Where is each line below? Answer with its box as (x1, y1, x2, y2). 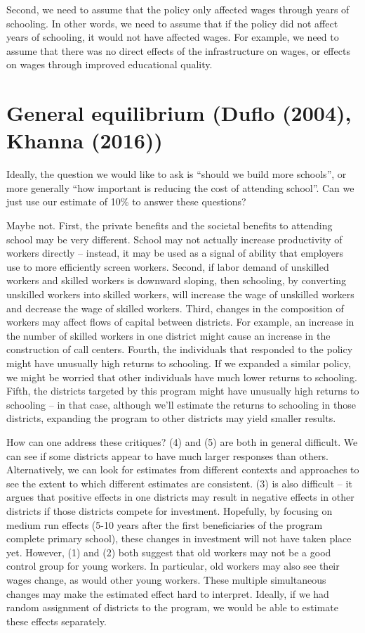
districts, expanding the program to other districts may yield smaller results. (6, 411, 336, 426)
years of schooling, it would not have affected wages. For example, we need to (6, 30, 339, 44)
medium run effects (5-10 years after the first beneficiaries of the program (6, 517, 323, 532)
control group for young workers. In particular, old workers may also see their (6, 558, 340, 573)
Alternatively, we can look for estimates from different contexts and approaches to (6, 462, 359, 477)
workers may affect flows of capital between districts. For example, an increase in (6, 314, 354, 329)
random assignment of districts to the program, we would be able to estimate (6, 600, 339, 615)
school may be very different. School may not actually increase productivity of (6, 231, 343, 246)
